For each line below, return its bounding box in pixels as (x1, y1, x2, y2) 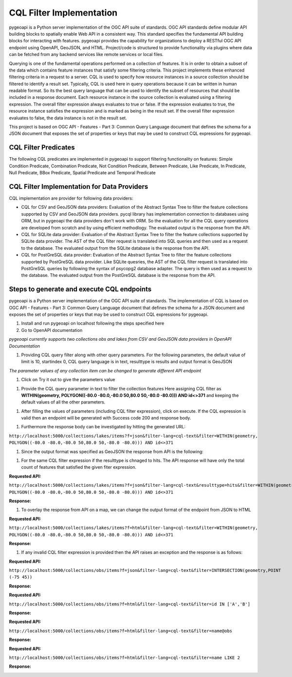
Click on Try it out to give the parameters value (21, 377, 115, 383)
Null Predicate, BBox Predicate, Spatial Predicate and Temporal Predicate (9, 170, 156, 176)
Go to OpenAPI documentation (21, 327, 83, 333)
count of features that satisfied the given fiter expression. (21, 464, 136, 470)
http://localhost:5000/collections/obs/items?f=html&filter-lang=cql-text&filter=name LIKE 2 (9, 655, 240, 660)
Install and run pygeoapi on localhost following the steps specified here (21, 320, 164, 326)
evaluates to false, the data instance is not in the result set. (9, 115, 127, 121)
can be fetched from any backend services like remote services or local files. (9, 52, 164, 57)
